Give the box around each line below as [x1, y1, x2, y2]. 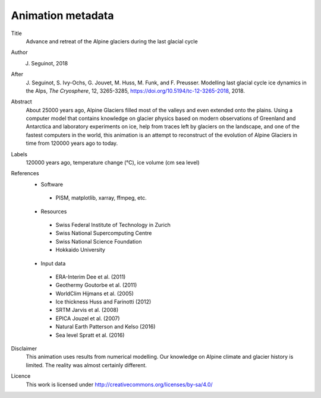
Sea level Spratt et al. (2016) [55, 331, 125, 339]
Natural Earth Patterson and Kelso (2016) [55, 323, 156, 330]
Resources [40, 208, 67, 215]
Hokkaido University [55, 247, 105, 254]
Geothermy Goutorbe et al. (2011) [55, 282, 137, 289]
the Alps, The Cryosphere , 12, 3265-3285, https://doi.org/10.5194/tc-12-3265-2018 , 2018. [26, 87, 245, 94]
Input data [40, 260, 66, 267]
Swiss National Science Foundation [55, 238, 142, 245]
